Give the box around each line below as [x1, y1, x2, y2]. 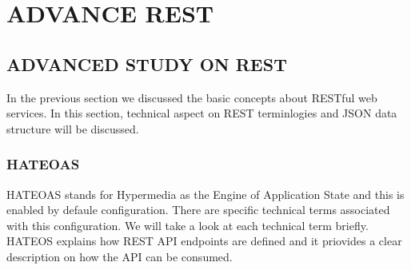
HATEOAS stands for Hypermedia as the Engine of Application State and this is [6, 185, 405, 202]
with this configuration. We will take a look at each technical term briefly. [6, 216, 369, 233]
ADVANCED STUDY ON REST [6, 51, 287, 76]
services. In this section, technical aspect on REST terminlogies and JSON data [6, 105, 397, 121]
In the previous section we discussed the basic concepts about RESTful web [6, 89, 377, 105]
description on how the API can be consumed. [6, 248, 233, 264]
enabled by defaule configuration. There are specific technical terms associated [6, 201, 390, 218]
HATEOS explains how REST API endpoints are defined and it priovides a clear [6, 232, 402, 249]
